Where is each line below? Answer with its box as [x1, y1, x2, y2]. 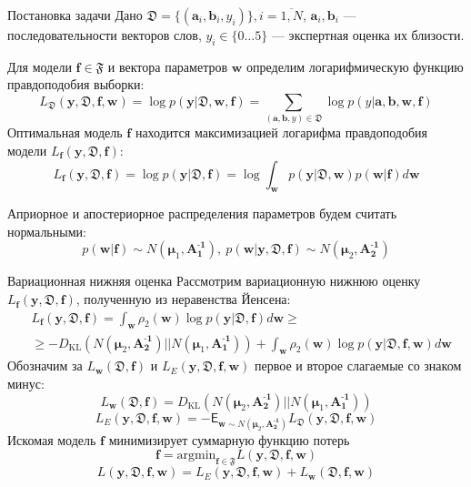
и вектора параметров [107, 56, 228, 76]
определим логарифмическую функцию [246, 56, 464, 76]
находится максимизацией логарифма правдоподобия [135, 123, 427, 142]
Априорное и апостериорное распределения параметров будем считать [7, 204, 397, 223]
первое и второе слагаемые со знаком [255, 356, 462, 375]
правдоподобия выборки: [7, 75, 145, 94]
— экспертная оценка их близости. [271, 25, 465, 44]
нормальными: [7, 221, 86, 240]
